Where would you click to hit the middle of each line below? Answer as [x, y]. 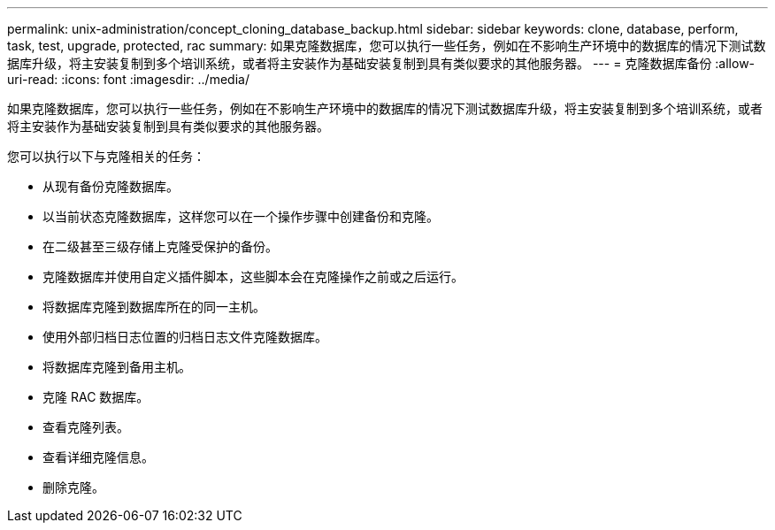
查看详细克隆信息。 [98, 457]
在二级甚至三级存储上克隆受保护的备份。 [160, 246]
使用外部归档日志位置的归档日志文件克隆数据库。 [185, 337]
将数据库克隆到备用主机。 [117, 367]
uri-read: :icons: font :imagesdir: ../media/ [128, 79]
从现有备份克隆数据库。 [111, 186]
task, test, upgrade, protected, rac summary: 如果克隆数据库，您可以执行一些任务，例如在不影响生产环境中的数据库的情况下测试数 [387, 46]
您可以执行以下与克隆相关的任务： [106, 156]
